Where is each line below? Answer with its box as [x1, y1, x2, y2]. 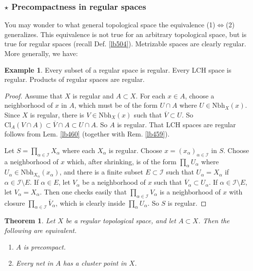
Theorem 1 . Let [4, 215, 56, 226]
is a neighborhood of [159, 186, 221, 196]
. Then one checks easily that [39, 186, 127, 196]
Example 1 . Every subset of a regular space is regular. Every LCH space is [4, 64, 232, 75]
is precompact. [23, 241, 66, 252]
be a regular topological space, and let [65, 215, 176, 226]
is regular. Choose [109, 145, 162, 155]
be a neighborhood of [82, 177, 146, 187]
